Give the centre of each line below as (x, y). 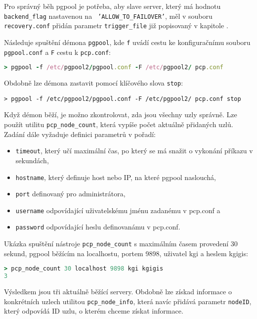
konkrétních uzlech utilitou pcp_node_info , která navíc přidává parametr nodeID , (128, 301)
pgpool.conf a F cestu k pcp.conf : (57, 52)
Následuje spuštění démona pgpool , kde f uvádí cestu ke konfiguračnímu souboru (127, 42)
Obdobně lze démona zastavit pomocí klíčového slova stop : (94, 83)
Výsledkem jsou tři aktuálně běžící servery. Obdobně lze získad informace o (118, 292)
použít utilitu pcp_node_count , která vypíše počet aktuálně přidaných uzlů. (119, 124)
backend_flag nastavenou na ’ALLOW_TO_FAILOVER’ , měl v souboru (108, 16)
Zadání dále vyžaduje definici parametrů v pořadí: (80, 134)
